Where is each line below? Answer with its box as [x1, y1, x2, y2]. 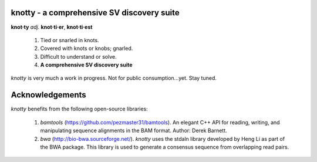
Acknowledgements [11, 90, 86, 100]
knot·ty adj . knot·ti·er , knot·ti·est [11, 23, 93, 31]
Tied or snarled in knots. [40, 36, 99, 43]
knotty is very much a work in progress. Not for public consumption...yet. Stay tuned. [11, 75, 217, 82]
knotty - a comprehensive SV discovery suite [11, 8, 180, 18]
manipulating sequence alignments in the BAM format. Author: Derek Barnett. [40, 127, 227, 134]
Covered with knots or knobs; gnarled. [40, 45, 133, 52]
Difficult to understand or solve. [40, 53, 117, 60]
